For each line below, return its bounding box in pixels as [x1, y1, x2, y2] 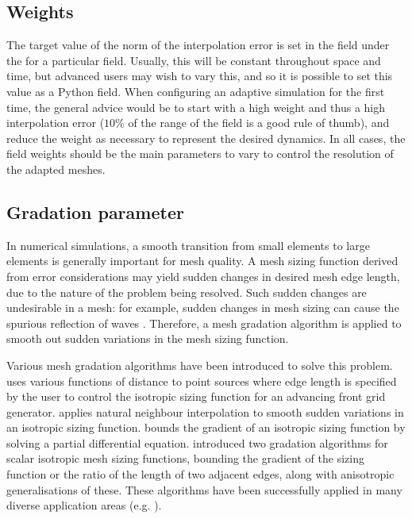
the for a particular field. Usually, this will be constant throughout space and [6, 52, 381, 68]
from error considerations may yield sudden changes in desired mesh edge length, [6, 267, 400, 284]
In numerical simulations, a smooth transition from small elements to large [6, 236, 370, 253]
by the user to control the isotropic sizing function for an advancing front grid [6, 388, 386, 405]
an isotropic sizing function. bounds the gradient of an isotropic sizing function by [6, 419, 406, 436]
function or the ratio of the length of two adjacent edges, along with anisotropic [6, 466, 395, 482]
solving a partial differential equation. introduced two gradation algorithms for [6, 434, 388, 451]
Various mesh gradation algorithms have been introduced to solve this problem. [6, 356, 393, 373]
